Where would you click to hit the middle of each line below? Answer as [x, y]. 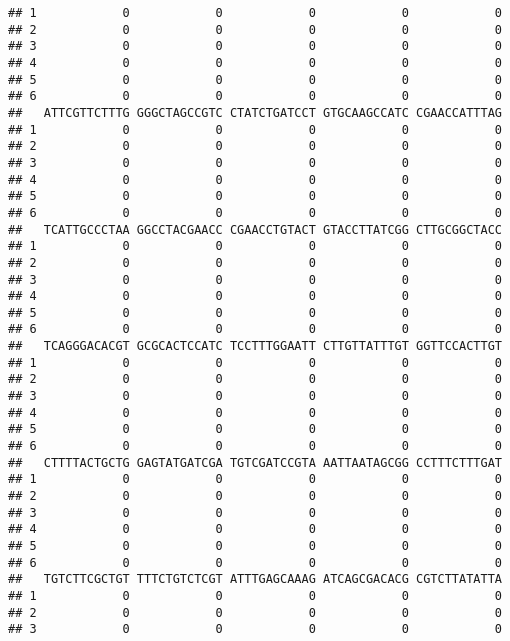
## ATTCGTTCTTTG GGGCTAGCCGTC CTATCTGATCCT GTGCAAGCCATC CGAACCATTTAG [255, 112]
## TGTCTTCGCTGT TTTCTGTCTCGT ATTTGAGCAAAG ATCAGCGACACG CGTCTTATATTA [255, 579]
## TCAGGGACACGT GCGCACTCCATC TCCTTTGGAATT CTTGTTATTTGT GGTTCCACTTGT [255, 346]
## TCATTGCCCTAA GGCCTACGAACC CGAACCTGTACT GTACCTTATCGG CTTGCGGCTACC [255, 229]
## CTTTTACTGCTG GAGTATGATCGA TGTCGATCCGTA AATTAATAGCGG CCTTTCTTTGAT [255, 462]
